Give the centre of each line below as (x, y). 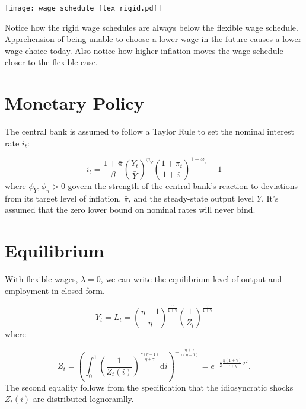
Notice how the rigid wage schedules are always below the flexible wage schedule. (152, 27)
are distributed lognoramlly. (83, 399)
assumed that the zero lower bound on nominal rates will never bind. (130, 210)
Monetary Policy (74, 103)
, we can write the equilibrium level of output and (191, 278)
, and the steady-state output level (191, 198)
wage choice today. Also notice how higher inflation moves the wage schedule (144, 50)
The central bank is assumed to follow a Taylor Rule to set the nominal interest (149, 131)
